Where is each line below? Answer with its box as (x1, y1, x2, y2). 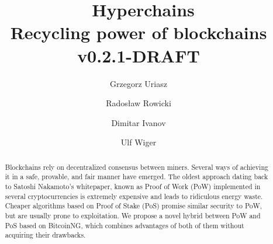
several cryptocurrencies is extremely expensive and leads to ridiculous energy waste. (5, 191, 263, 201)
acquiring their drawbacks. (5, 230, 86, 240)
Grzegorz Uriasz (110, 77, 167, 89)
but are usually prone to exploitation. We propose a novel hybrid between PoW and (5, 210, 261, 220)
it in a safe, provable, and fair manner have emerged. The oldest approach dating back (5, 172, 268, 182)
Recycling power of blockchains (10, 20, 267, 44)
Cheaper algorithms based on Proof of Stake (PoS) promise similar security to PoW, (5, 201, 262, 211)
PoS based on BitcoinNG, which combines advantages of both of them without (5, 220, 244, 230)
